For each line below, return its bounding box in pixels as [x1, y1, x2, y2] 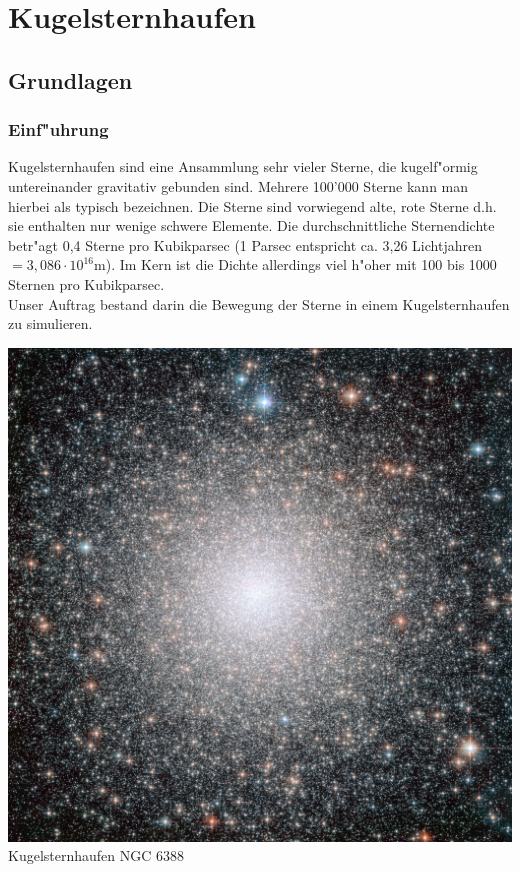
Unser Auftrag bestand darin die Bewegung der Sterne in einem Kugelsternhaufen [8, 293, 510, 314]
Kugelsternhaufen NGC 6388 [8, 845, 185, 866]
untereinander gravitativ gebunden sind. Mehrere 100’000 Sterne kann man [8, 175, 469, 196]
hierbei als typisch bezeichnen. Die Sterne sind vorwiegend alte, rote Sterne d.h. [8, 195, 497, 216]
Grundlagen [8, 64, 133, 95]
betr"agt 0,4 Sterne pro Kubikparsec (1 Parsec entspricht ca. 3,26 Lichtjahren [8, 234, 482, 255]
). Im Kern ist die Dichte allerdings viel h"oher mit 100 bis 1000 [105, 254, 497, 275]
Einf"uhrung [8, 117, 109, 142]
